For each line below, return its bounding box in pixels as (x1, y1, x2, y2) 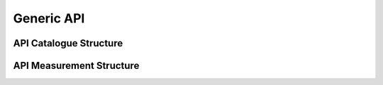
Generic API (13, 11, 85, 26)
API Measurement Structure (13, 60, 140, 72)
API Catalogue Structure (13, 37, 123, 49)
